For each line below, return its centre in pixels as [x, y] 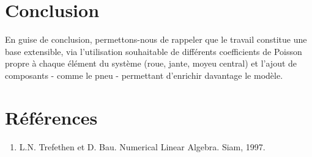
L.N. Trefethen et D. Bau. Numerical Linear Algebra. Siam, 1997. [142, 146]
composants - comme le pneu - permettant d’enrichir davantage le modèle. [144, 75]
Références [51, 117]
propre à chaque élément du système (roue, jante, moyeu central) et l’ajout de [151, 63]
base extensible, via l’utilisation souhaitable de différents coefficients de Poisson [154, 51]
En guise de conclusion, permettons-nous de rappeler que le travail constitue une [156, 39]
